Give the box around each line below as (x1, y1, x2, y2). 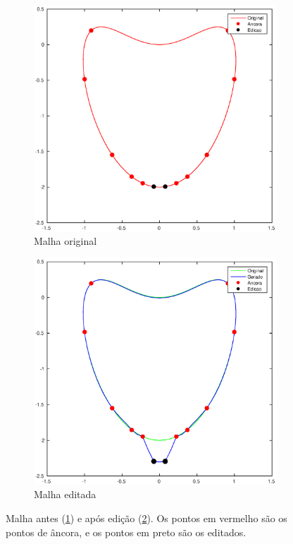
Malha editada (34, 487, 96, 502)
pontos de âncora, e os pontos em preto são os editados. (6, 524, 247, 539)
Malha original (34, 234, 97, 248)
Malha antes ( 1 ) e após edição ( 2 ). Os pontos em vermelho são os (6, 511, 287, 525)
